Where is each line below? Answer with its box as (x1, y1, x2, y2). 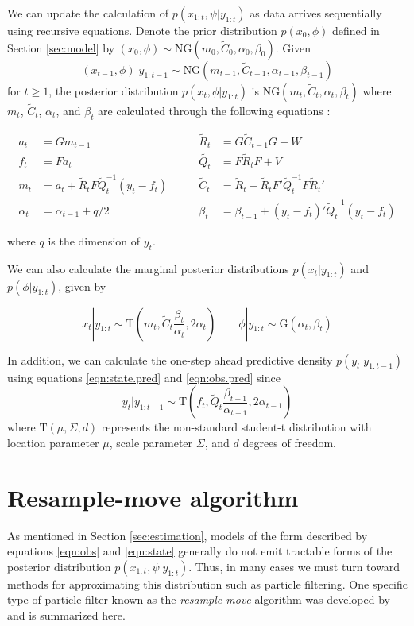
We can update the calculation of (7, 5, 169, 21)
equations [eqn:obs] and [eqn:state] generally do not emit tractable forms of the (7, 543, 393, 559)
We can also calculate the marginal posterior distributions (7, 260, 289, 276)
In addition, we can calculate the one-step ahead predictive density (7, 351, 333, 368)
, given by (58, 277, 106, 294)
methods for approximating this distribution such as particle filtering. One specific (7, 575, 408, 592)
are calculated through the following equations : (98, 102, 331, 118)
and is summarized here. (7, 606, 126, 623)
